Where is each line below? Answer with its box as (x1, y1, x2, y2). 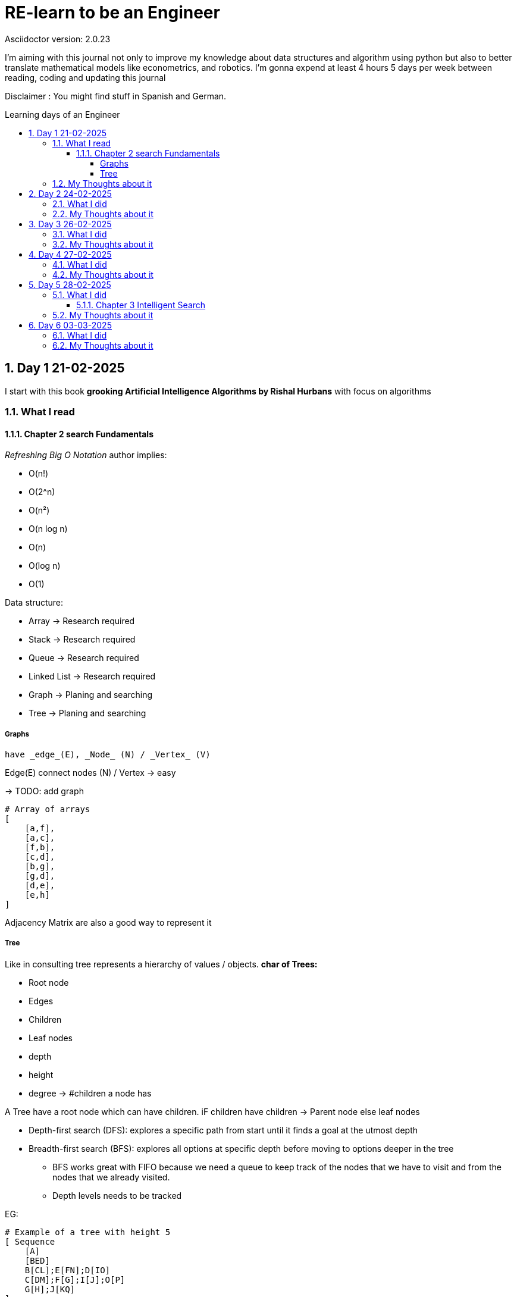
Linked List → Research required (29, 671, 156, 682)
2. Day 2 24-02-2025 (29, 188, 112, 199)
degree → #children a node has (29, 1088, 152, 1098)
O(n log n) (29, 524, 68, 534)
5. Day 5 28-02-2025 (29, 279, 111, 290)
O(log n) (29, 560, 61, 571)
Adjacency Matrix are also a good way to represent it (5, 917, 212, 928)
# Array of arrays (5, 804, 90, 814)
